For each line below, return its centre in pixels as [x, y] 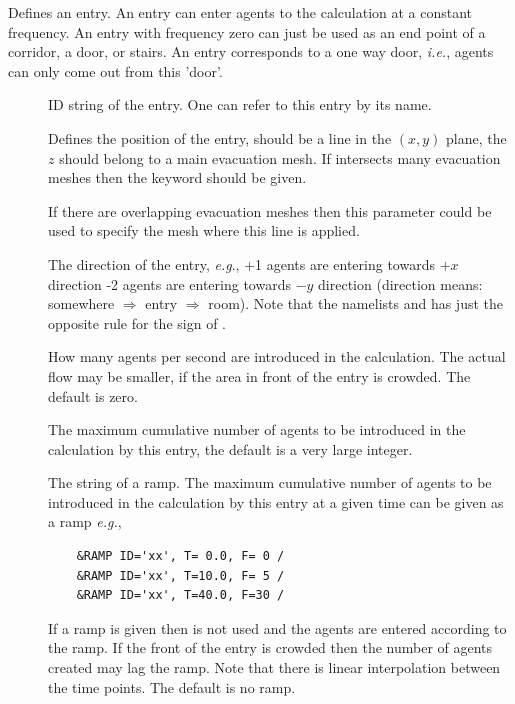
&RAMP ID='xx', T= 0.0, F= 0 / [180, 556]
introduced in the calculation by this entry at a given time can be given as [276, 501]
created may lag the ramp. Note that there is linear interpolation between [274, 667]
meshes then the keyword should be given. [177, 177]
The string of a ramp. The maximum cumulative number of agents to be [270, 482]
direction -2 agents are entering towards [169, 283]
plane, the [476, 137]
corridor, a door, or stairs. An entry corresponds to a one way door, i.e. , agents [251, 51]
